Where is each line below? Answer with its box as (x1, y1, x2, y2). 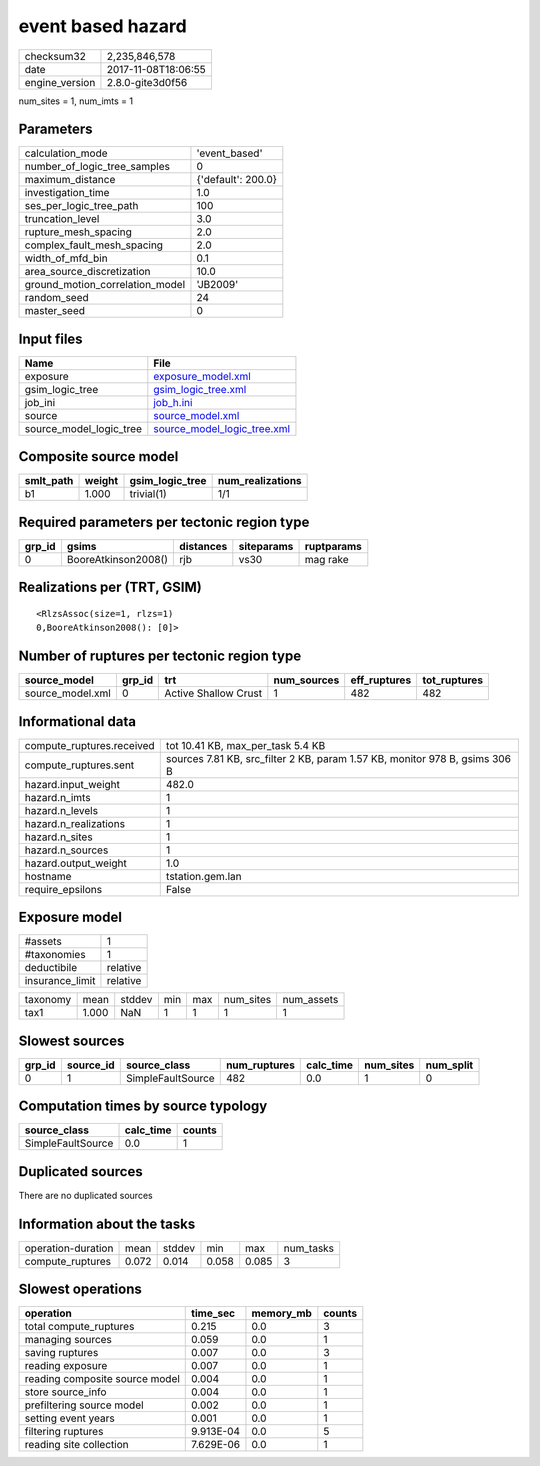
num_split (425, 1058, 474, 1072)
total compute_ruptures (24, 1320, 135, 1334)
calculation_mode (24, 146, 109, 160)
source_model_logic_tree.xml (153, 421, 290, 435)
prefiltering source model (24, 1398, 144, 1412)
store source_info (24, 1385, 107, 1399)
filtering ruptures (24, 1425, 104, 1439)
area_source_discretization (24, 265, 151, 279)
